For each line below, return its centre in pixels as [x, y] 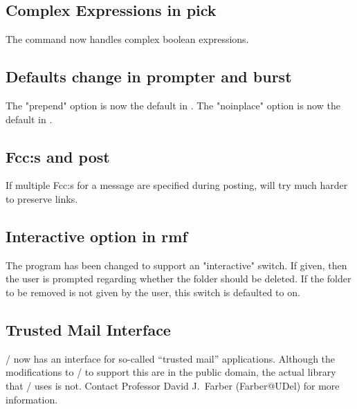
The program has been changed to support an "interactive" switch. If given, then [176, 265]
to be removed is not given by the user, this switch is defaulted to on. [153, 292]
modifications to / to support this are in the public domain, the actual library [171, 372]
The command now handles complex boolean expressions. [127, 39]
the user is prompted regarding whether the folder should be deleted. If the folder [178, 279]
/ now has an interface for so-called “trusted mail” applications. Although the [171, 358]
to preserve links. [42, 198]
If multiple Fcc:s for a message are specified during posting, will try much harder [177, 185]
